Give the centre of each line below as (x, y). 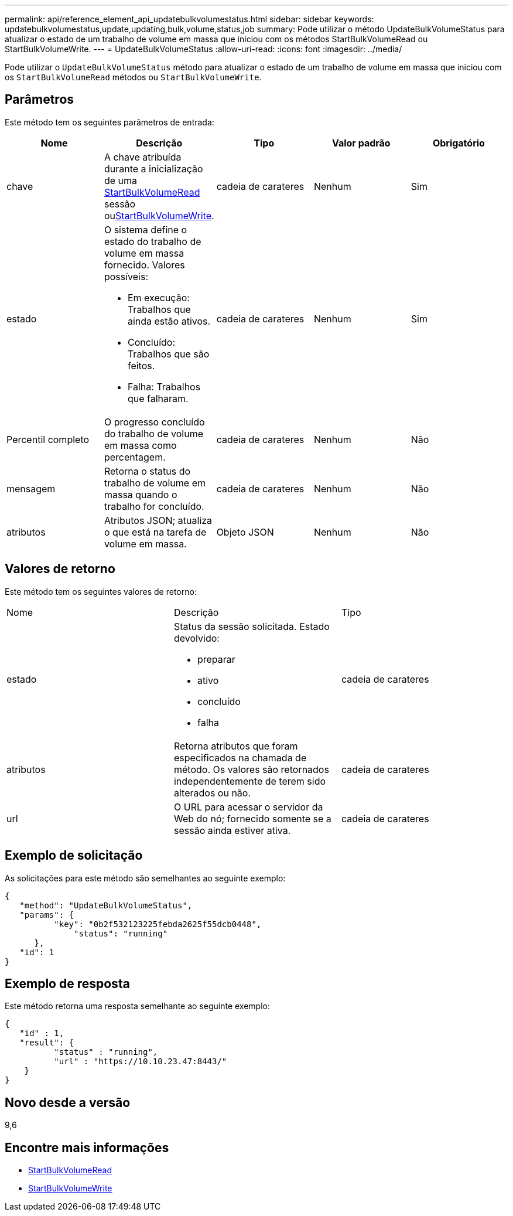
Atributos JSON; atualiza (158, 520)
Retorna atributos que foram (236, 746)
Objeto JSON (245, 532)
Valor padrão (361, 143)
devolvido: (196, 638)
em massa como (140, 445)
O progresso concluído (154, 422)
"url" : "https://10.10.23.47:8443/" (141, 1062)
